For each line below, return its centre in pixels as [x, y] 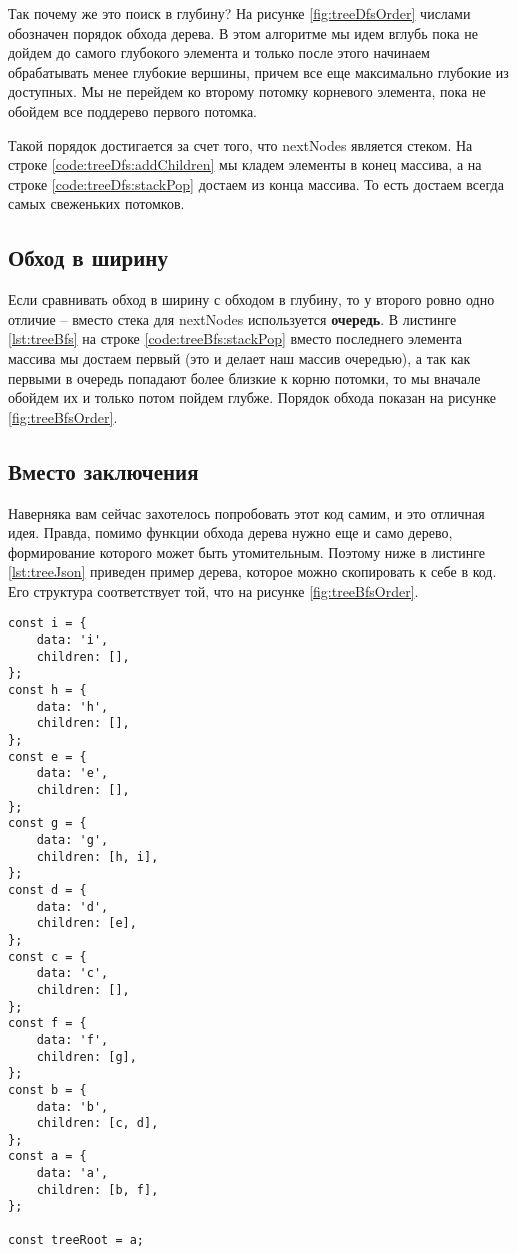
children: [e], [86, 923]
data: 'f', [72, 1039]
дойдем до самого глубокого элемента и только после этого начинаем [219, 52]
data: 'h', [72, 706]
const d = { [47, 889]
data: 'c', [72, 973]
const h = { [47, 690]
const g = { [47, 823]
